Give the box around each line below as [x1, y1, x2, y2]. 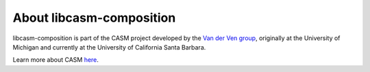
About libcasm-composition [12, 10, 176, 25]
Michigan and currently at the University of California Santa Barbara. [12, 43, 206, 51]
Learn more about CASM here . [12, 56, 99, 64]
